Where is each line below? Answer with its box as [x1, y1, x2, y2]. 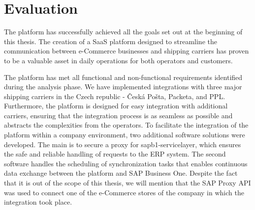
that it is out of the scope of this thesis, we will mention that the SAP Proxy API [4, 178, 251, 188]
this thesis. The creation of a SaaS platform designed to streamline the [4, 36, 217, 46]
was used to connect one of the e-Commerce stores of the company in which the [4, 187, 244, 197]
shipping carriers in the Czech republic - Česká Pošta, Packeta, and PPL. [4, 91, 225, 101]
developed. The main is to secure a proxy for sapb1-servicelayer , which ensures [4, 139, 241, 149]
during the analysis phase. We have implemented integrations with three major [4, 81, 242, 92]
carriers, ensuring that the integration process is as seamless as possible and [4, 110, 233, 120]
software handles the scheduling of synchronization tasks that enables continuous [4, 158, 248, 168]
